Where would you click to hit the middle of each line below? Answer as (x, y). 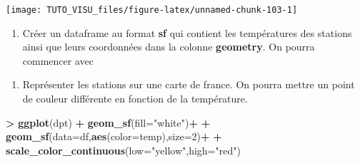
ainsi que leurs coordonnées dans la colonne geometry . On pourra (169, 47)
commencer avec (58, 60)
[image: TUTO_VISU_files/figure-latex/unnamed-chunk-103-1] (152, 10)
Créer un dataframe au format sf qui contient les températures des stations (187, 32)
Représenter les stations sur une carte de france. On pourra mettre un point (189, 84)
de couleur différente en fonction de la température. (135, 99)
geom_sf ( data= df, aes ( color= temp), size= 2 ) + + (114, 136)
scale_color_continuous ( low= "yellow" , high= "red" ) (123, 150)
